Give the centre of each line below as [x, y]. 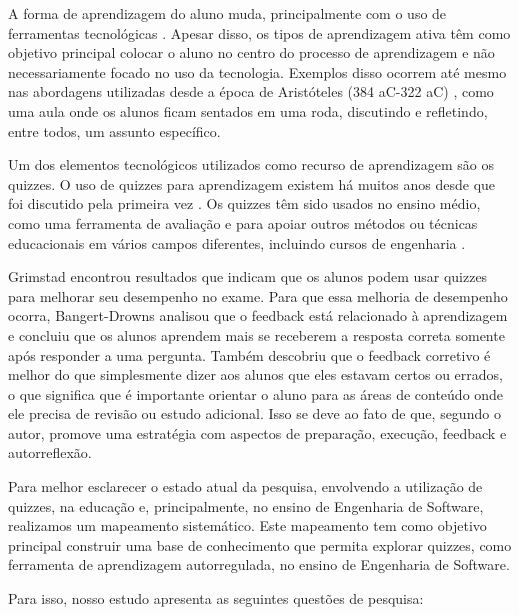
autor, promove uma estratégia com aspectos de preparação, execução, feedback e [257, 432]
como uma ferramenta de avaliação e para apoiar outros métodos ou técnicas [243, 222]
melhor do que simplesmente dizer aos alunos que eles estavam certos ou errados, [255, 374]
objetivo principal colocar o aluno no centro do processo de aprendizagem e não [251, 52]
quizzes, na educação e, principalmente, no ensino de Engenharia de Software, [246, 505]
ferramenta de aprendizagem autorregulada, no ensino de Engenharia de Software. [259, 564]
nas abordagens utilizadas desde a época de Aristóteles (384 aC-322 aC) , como [251, 91]
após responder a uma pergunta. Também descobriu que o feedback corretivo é [249, 354]
